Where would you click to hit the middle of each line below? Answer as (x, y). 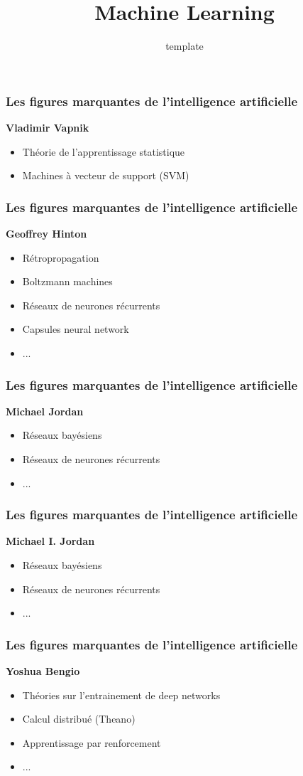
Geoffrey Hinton (46, 234)
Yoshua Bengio (43, 670)
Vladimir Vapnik (48, 128)
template (184, 46)
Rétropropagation (61, 257)
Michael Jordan (45, 411)
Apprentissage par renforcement (92, 742)
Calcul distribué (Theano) (79, 719)
